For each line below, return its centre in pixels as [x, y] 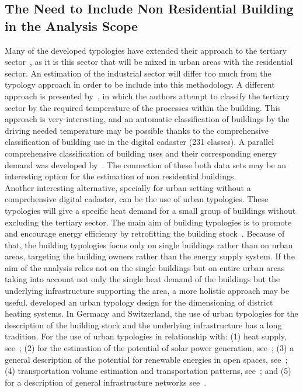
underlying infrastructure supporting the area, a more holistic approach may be [147, 291]
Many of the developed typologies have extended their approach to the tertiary [146, 50]
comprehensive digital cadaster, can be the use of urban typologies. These [137, 199]
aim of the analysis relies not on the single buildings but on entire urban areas [145, 267]
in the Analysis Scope [72, 25]
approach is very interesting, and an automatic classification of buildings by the [147, 119]
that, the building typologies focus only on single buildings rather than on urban [149, 244]
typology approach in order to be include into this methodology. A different [140, 84]
